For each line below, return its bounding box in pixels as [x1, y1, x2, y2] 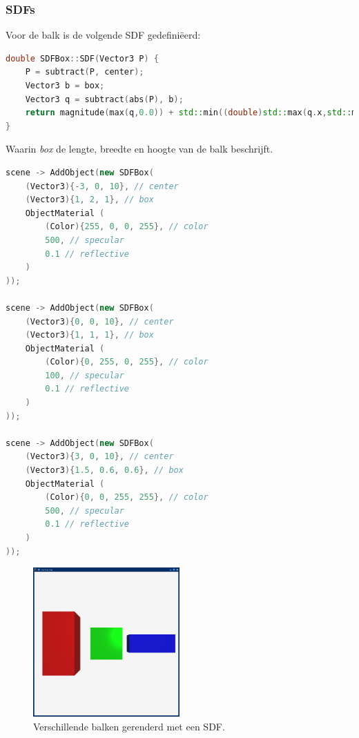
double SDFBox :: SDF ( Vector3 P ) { [6, 53, 159, 64]
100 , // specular [45, 370, 124, 380]
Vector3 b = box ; [25, 81, 105, 90]
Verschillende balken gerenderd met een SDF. [33, 719, 225, 733]
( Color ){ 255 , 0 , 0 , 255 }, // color [45, 222, 208, 232]
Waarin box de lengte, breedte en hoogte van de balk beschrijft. [6, 142, 273, 156]
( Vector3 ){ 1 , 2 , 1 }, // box [25, 195, 154, 205]
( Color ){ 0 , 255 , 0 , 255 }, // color [45, 357, 208, 367]
